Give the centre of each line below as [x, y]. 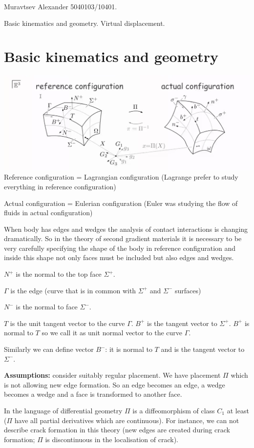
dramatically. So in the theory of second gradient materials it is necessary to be [123, 238]
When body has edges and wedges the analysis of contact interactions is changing [126, 229]
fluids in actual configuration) [48, 213]
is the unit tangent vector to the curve [67, 323]
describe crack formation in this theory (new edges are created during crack [117, 430]
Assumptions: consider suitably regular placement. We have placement [112, 375]
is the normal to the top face [59, 274]
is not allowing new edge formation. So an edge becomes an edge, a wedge [115, 384]
